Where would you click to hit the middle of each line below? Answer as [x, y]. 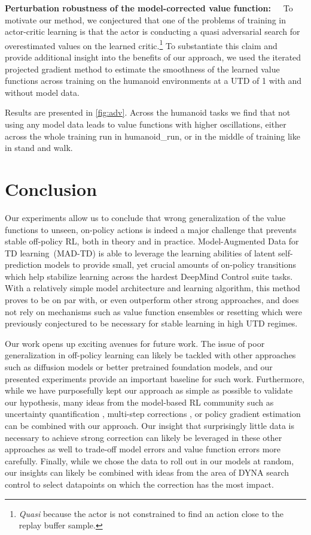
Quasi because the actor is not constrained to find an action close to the [151, 513]
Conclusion [51, 188]
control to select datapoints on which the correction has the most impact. [139, 484]
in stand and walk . [39, 148]
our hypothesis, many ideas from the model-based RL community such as [139, 402]
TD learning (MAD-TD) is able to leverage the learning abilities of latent [140, 253]
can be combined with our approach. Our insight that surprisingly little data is [150, 425]
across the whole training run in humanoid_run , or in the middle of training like [153, 136]
